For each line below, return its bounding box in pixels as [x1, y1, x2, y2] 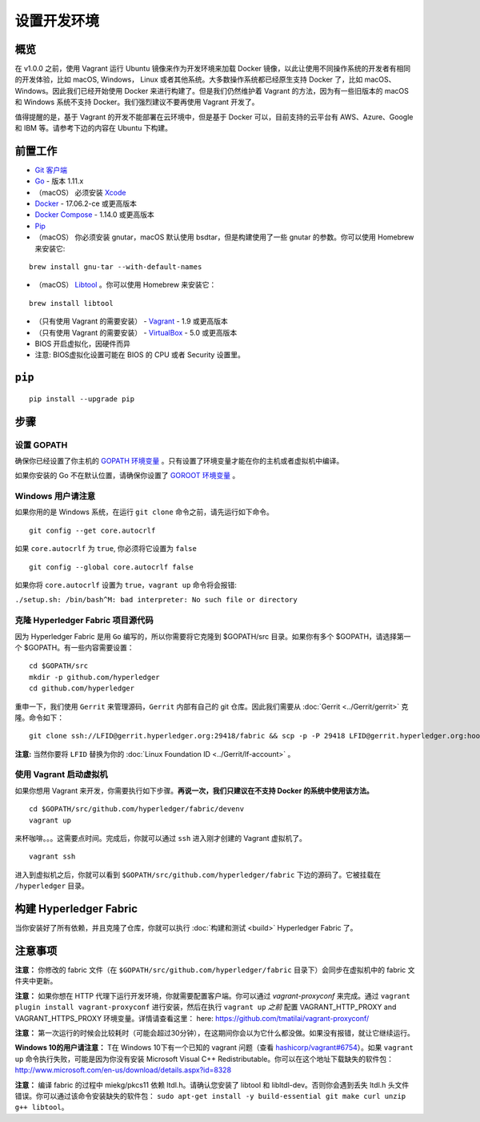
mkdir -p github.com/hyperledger [29, 673, 160, 682]
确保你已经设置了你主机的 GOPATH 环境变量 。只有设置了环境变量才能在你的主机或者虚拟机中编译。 [14, 456, 344, 465]
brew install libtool [29, 299, 114, 308]
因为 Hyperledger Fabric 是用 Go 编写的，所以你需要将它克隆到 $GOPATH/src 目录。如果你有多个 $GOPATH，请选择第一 [14, 631, 411, 641]
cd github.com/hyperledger [29, 684, 135, 693]
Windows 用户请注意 [14, 491, 96, 502]
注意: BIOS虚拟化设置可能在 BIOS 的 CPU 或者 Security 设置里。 [34, 350, 246, 360]
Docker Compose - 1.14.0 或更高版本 [34, 210, 155, 219]
